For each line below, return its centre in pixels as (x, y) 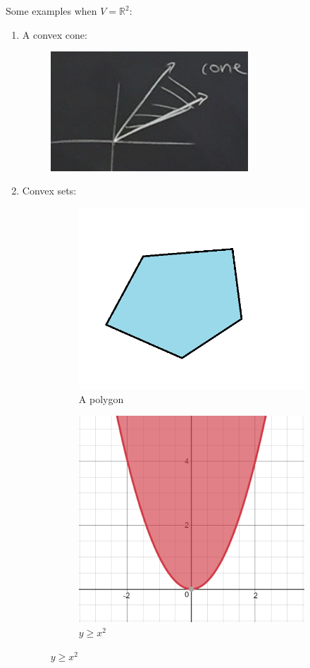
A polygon (101, 398)
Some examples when (51, 11)
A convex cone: (55, 34)
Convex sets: (49, 191)
